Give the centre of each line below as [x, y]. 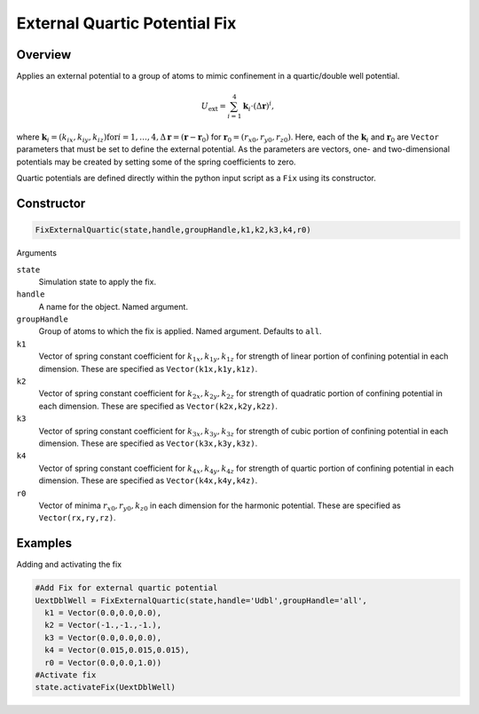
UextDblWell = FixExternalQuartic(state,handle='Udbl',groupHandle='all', [201, 600]
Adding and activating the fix [69, 565]
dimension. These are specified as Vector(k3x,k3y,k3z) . [148, 443]
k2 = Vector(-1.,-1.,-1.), [103, 625]
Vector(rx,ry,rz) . [77, 518]
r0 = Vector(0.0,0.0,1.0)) [103, 662]
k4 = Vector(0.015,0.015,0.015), [117, 650]
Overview [44, 55]
